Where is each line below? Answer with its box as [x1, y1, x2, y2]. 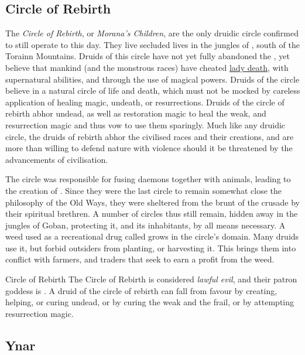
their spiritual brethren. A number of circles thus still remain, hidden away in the [5, 207, 298, 220]
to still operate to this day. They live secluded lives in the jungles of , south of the [5, 38, 300, 50]
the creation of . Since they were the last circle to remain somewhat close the [5, 184, 282, 196]
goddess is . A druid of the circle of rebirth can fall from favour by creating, [5, 284, 277, 296]
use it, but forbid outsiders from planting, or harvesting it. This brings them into [5, 241, 296, 254]
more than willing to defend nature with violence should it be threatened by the [5, 142, 293, 154]
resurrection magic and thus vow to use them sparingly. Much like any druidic [5, 118, 286, 131]
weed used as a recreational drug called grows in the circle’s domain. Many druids [5, 230, 299, 243]
